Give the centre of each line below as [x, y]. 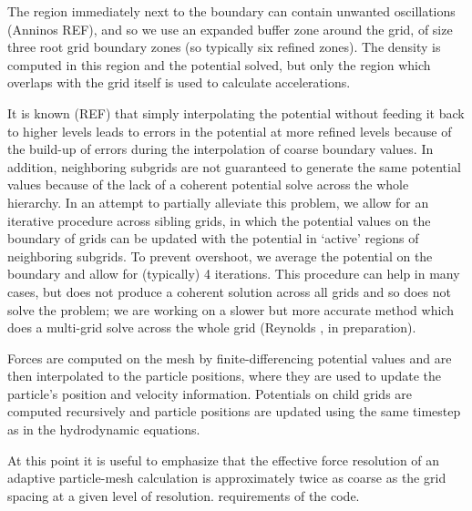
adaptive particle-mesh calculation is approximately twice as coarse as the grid [227, 478]
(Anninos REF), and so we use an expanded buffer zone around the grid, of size [230, 29]
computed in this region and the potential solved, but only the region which [219, 64]
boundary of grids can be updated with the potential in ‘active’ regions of [213, 238]
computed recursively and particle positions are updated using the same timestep [234, 411]
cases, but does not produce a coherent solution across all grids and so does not [229, 291]
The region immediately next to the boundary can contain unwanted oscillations [231, 11]
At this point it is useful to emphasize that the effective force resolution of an [224, 460]
